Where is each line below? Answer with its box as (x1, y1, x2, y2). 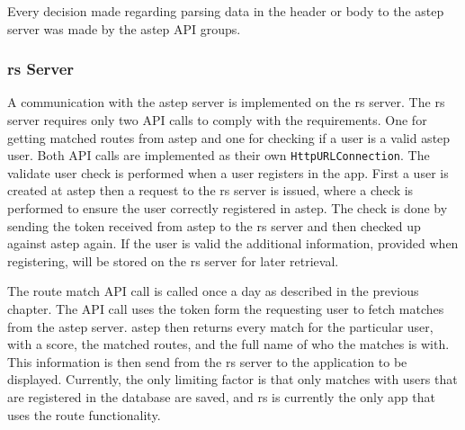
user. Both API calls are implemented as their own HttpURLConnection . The (7, 146, 430, 165)
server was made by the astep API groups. (7, 19, 241, 38)
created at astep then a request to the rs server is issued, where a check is (7, 181, 414, 200)
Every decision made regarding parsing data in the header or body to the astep (7, 2, 444, 20)
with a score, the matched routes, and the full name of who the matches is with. (7, 335, 450, 354)
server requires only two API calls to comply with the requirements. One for (7, 111, 427, 129)
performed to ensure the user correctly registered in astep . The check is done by (7, 199, 448, 218)
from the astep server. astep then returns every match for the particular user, (7, 317, 434, 336)
